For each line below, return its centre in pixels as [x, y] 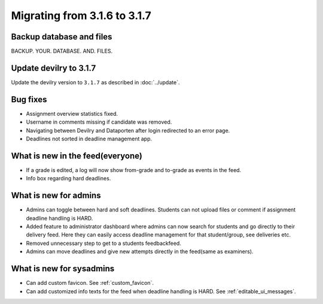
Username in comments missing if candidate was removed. [99, 122]
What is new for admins [56, 196]
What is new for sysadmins [63, 269]
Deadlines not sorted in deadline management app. [89, 139]
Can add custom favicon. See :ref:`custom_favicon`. [90, 283]
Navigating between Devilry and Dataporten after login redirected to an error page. [128, 130]
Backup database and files [62, 37]
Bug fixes [29, 99]
